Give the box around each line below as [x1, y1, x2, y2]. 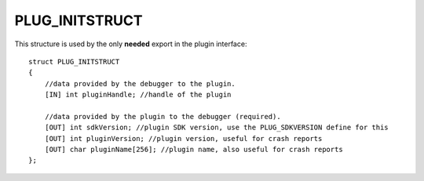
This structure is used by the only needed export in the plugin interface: [14, 39, 247, 49]
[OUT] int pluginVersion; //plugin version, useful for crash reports [44, 134, 323, 143]
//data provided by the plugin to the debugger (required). [44, 112, 282, 121]
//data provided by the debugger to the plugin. [44, 79, 236, 88]
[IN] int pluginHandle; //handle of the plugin [44, 90, 232, 100]
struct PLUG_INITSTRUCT [28, 57, 120, 66]
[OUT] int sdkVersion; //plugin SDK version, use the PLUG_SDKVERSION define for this [44, 123, 389, 132]
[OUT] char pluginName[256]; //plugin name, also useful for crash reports [44, 145, 343, 154]
